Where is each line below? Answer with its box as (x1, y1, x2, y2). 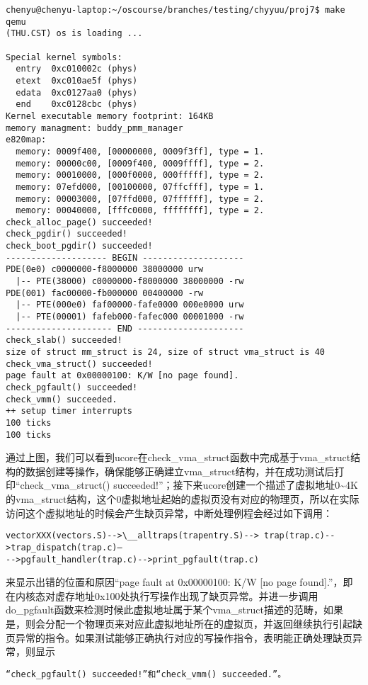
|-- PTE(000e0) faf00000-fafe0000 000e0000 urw (16, 300, 244, 310)
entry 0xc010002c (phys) (16, 64, 138, 74)
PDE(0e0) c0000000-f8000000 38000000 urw (6, 264, 204, 275)
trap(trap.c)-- (264, 531, 335, 541)
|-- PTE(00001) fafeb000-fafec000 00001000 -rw (16, 312, 244, 322)
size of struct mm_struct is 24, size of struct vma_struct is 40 (6, 347, 326, 358)
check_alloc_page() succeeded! (6, 217, 153, 227)
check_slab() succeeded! (6, 335, 122, 346)
